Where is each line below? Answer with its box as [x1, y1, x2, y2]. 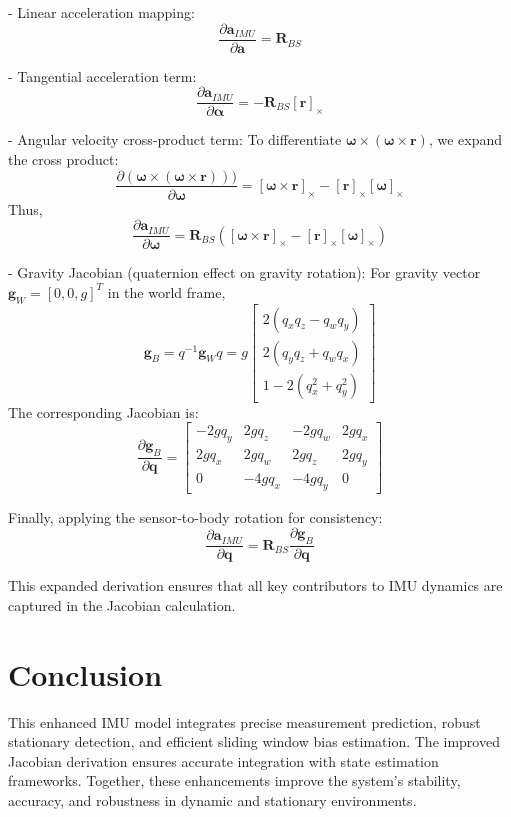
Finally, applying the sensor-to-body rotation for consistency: [8, 506, 383, 527]
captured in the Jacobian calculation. [8, 594, 236, 615]
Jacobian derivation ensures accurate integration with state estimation [8, 750, 439, 771]
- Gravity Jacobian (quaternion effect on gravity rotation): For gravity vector [8, 262, 481, 283]
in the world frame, [107, 281, 226, 302]
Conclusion [8, 653, 163, 694]
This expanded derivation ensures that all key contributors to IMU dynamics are [8, 575, 503, 596]
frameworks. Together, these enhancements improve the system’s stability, [8, 770, 461, 791]
